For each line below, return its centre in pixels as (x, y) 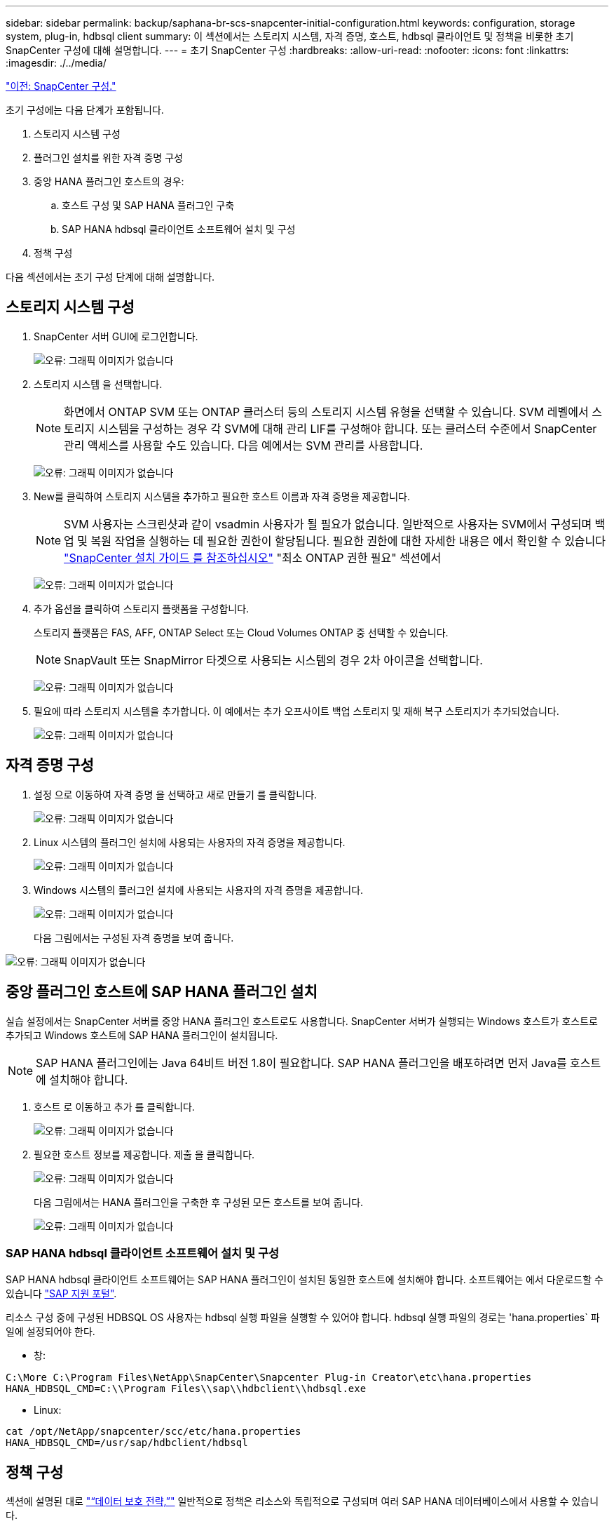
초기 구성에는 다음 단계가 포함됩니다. (85, 110)
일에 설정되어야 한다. (50, 1332)
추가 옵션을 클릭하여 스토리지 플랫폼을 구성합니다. (142, 608)
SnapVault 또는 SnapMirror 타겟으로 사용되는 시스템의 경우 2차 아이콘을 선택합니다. (273, 660)
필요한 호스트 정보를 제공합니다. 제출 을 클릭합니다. (144, 1154)
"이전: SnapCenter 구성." (61, 86)
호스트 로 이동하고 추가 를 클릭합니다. (114, 1106)
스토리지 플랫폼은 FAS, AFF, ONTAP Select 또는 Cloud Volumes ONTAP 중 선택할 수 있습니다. (241, 632)
